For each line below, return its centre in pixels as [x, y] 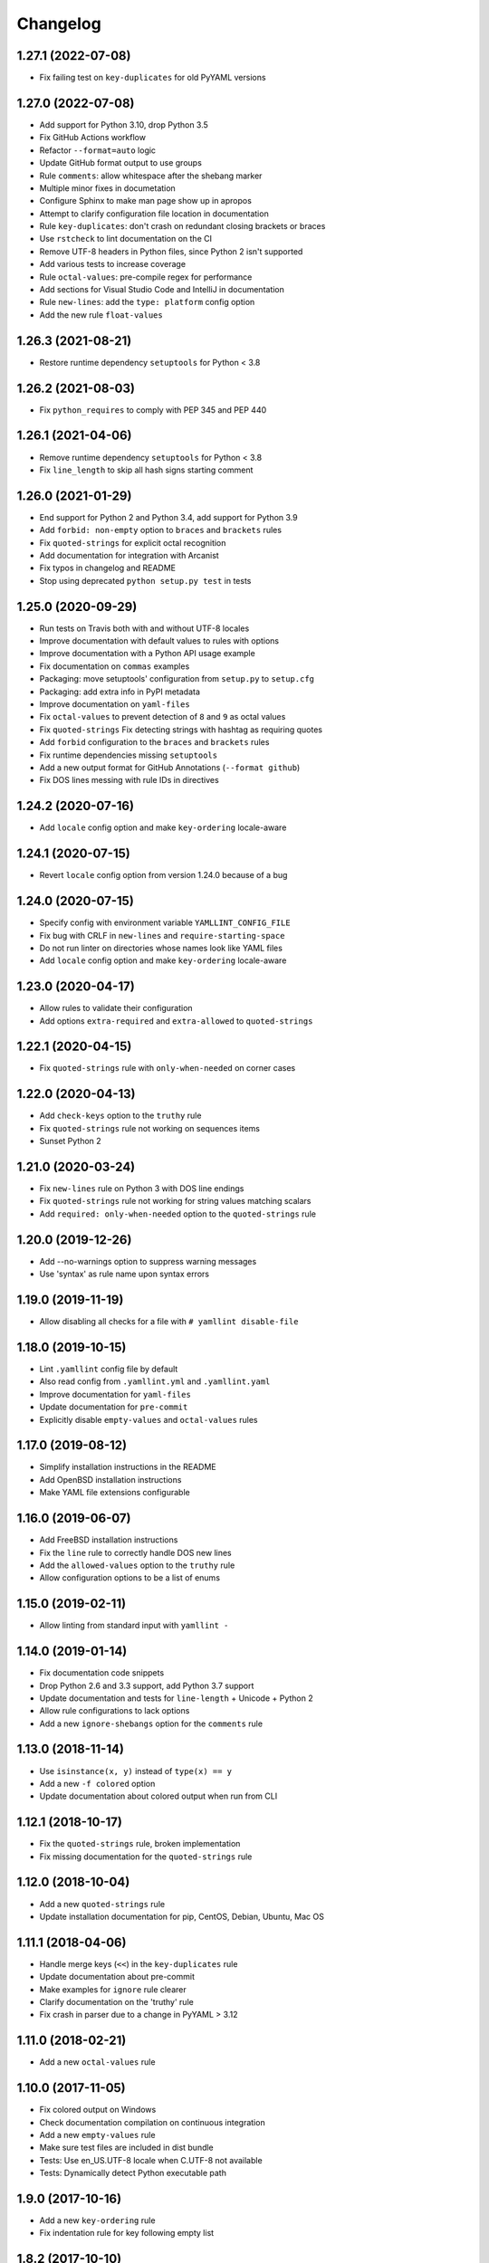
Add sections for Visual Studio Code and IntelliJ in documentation [162, 290]
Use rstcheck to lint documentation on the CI [126, 239]
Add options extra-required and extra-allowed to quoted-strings [176, 1021]
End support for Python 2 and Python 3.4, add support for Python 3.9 [168, 517]
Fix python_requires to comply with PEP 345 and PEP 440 [153, 410]
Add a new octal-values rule [97, 2062]
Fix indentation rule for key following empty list [127, 2233]
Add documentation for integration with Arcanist [129, 556]
